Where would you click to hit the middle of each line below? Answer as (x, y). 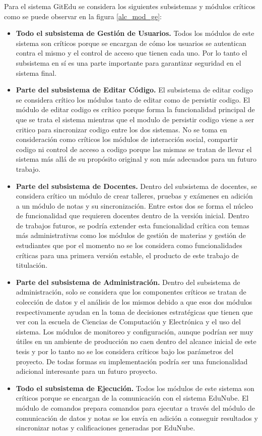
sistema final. (36, 72)
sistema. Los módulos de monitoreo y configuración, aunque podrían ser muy (135, 331)
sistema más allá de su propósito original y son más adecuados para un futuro (136, 159)
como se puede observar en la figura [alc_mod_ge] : (83, 16)
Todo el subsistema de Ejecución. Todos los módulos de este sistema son (135, 388)
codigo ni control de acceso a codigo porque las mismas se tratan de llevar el (134, 149)
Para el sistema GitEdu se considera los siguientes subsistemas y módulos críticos (130, 6)
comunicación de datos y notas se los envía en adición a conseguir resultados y (137, 418)
